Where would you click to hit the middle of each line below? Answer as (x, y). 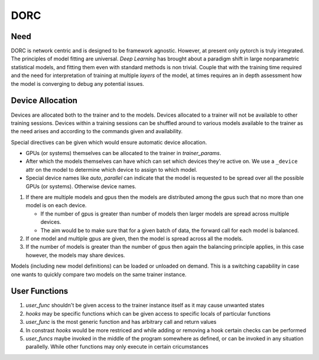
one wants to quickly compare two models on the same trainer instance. (99, 274)
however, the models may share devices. (75, 255)
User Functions (40, 291)
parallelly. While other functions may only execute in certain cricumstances (117, 347)
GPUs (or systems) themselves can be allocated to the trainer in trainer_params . (123, 153)
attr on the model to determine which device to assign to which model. (111, 169)
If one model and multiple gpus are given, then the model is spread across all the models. (134, 239)
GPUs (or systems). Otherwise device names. (81, 186)
